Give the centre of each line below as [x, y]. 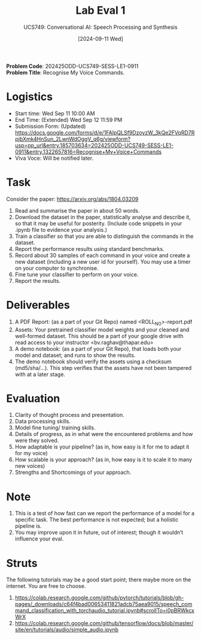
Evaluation [33, 398]
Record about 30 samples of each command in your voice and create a [102, 255]
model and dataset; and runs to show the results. [75, 355]
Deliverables [38, 305]
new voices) [30, 466]
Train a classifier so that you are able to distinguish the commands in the [104, 236]
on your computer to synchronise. [57, 268]
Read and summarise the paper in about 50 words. [77, 210]
